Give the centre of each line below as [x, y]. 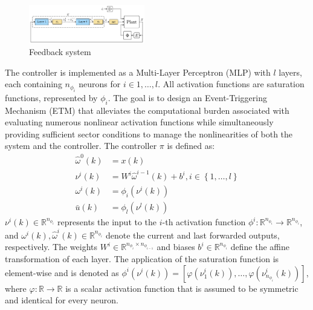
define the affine [260, 247]
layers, [290, 72]
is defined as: [191, 146]
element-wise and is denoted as [62, 272]
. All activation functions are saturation [231, 84]
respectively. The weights [51, 247]
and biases [176, 247]
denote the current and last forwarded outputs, [193, 235]
